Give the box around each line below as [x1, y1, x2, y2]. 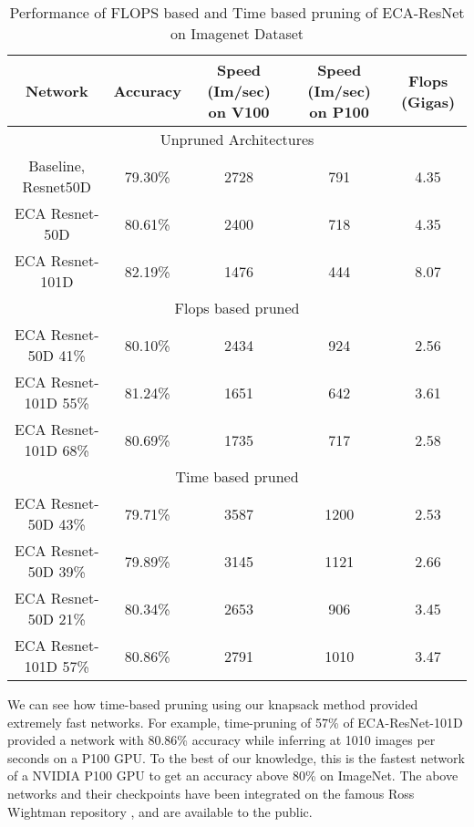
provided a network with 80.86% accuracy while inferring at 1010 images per [7, 730, 436, 749]
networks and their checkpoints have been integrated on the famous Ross [7, 783, 415, 802]
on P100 [309, 101, 370, 122]
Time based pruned [175, 466, 299, 487]
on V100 [208, 101, 270, 122]
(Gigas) [400, 90, 456, 112]
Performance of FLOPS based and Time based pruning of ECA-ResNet [9, 2, 465, 23]
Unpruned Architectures [160, 129, 314, 150]
